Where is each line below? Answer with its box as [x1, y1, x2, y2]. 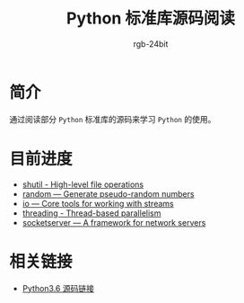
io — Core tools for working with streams [22, 198, 174, 209]
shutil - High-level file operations [22, 179, 144, 190]
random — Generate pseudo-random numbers [22, 188, 195, 199]
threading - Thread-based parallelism [22, 208, 161, 218]
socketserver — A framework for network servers [22, 217, 206, 227]
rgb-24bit [133, 38, 169, 49]
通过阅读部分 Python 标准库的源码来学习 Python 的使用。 [9, 113, 216, 124]
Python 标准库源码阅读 [65, 8, 236, 29]
